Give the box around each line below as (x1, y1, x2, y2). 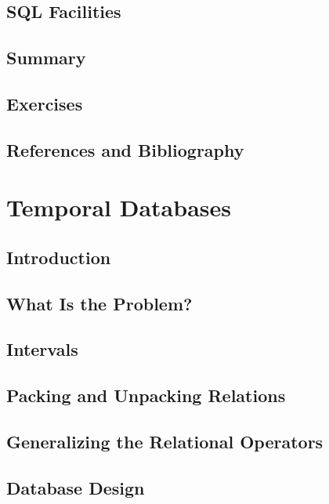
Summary (6, 45, 86, 70)
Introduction (6, 245, 111, 269)
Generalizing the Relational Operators (6, 430, 324, 454)
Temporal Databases (6, 191, 232, 223)
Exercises (6, 91, 83, 115)
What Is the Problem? (6, 291, 193, 315)
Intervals (6, 337, 78, 361)
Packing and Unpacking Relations (6, 383, 286, 408)
